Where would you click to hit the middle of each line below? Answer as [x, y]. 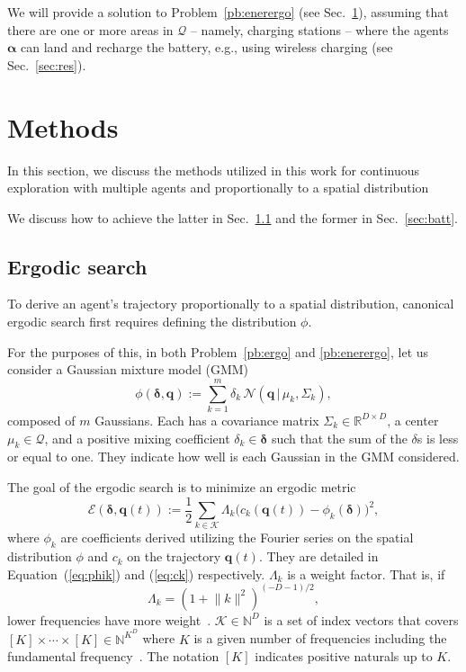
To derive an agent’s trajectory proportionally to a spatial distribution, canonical [231, 304]
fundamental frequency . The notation [113, 656]
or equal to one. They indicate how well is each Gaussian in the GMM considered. [233, 457]
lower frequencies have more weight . [109, 619]
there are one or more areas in [90, 29]
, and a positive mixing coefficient [137, 438]
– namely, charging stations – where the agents [319, 29]
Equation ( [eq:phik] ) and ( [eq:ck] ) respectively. [136, 573]
